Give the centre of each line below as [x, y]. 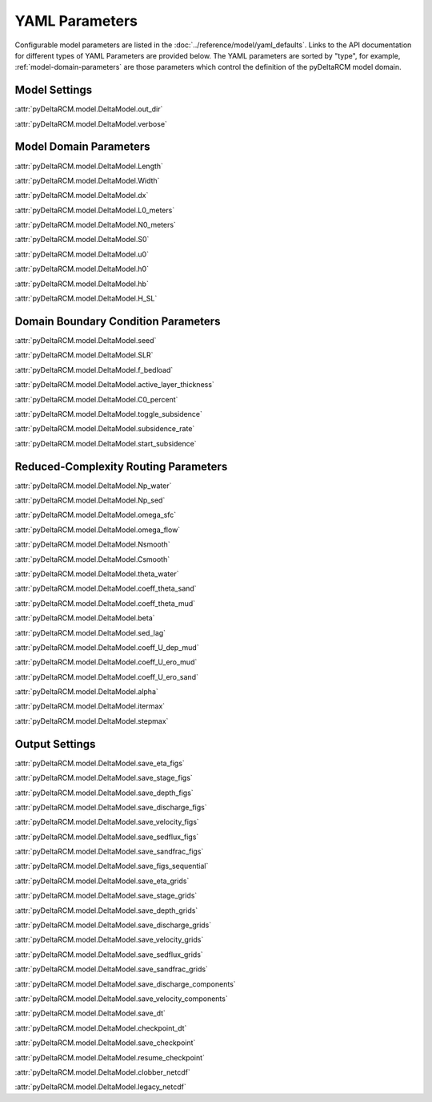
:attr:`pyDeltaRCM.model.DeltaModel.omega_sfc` [96, 515]
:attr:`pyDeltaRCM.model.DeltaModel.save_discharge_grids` [113, 925]
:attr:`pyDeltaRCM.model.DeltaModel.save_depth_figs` [104, 793]
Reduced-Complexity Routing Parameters [121, 466]
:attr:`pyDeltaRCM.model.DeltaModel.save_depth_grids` [106, 910]
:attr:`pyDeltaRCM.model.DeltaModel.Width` [87, 180]
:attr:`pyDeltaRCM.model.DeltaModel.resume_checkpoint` [110, 1057]
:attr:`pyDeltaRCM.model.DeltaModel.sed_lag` [90, 632]
